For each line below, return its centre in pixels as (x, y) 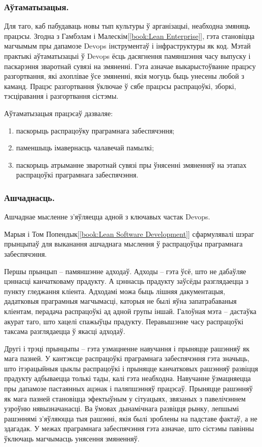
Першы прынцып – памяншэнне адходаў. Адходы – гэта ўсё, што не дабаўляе (125, 271)
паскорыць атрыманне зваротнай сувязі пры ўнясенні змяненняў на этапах (131, 164)
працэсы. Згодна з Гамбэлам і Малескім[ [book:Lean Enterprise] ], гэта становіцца (129, 36)
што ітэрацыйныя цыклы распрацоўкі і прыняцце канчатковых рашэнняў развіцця (131, 368)
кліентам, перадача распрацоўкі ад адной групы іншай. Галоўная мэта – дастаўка (130, 311)
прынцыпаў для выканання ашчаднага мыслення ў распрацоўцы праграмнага (123, 244)
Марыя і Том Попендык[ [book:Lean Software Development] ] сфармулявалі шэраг (129, 233)
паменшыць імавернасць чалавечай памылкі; (85, 148)
